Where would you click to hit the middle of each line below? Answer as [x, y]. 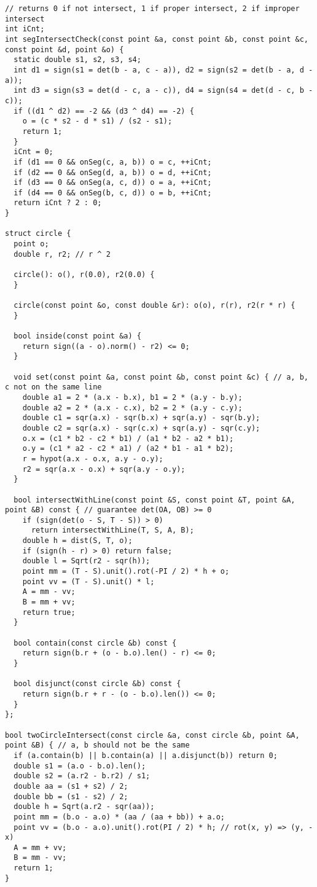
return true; [49, 612]
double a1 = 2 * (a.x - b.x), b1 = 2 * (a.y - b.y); [132, 397]
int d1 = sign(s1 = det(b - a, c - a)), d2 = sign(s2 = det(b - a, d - [163, 70]
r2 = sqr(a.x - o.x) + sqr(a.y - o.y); [104, 469]
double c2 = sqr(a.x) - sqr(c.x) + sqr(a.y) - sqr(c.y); [141, 428]
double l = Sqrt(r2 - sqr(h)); [86, 561]
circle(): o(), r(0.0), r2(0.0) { [84, 275]
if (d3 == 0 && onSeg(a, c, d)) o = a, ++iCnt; [113, 183]
